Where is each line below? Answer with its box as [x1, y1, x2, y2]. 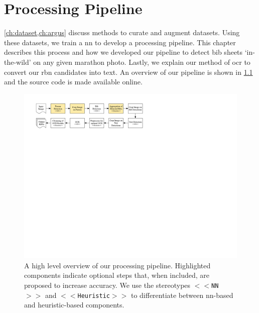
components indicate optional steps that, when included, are [24, 270, 209, 280]
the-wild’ [4, 56, 31, 67]
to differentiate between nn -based [131, 289, 233, 300]
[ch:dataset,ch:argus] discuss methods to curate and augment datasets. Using [4, 27, 240, 38]
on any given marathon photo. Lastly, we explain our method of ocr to [33, 56, 250, 67]
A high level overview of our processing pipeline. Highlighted [24, 260, 211, 270]
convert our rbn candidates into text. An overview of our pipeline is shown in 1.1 [4, 66, 253, 77]
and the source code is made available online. [4, 76, 143, 87]
